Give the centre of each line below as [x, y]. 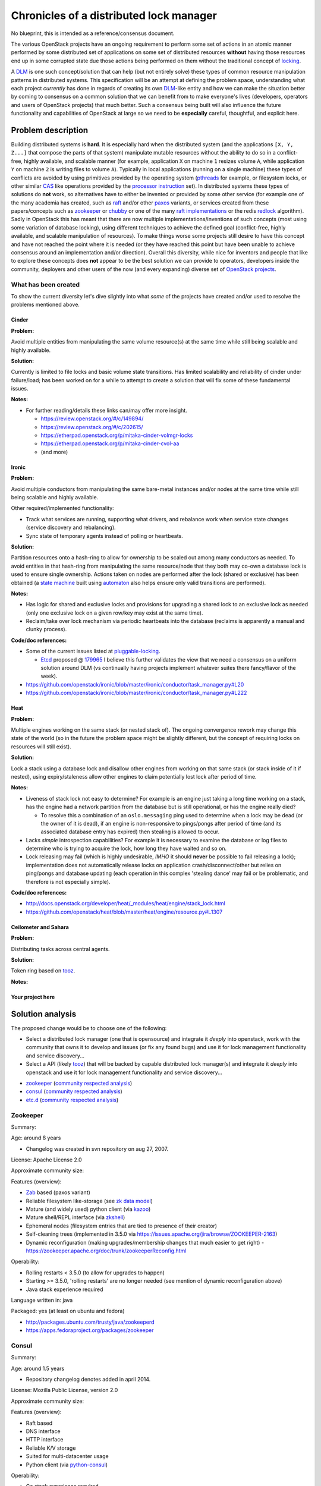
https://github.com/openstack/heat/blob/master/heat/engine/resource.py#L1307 [124, 912]
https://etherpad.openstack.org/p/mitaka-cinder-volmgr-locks [117, 435]
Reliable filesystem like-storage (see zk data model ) [89, 1201]
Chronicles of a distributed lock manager [114, 15]
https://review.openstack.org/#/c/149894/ [92, 418]
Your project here [33, 997]
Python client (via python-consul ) [67, 1465]
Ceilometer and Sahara [40, 927]
